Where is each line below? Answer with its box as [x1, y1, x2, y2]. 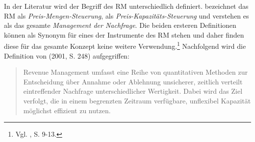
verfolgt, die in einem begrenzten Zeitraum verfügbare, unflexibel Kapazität [23, 96, 251, 105]
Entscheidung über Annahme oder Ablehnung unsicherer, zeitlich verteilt [23, 76, 243, 86]
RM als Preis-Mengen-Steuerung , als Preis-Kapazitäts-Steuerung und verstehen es [4, 10, 249, 20]
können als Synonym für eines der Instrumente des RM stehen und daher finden [4, 29, 244, 40]
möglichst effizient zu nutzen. [23, 105, 111, 115]
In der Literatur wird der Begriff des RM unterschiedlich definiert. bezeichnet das [4, 1, 249, 11]
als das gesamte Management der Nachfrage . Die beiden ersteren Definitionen [4, 20, 236, 30]
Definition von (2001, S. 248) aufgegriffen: [4, 50, 129, 61]
